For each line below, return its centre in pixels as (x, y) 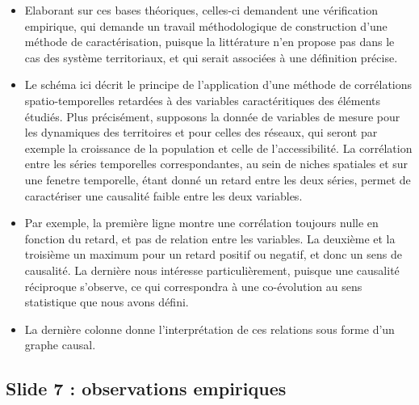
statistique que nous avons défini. (107, 302)
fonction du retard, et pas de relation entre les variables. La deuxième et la (210, 238)
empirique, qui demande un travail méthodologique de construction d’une (206, 25)
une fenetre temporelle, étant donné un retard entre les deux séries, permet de (218, 179)
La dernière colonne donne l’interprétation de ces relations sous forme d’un (209, 329)
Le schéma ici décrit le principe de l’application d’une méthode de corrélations (218, 84)
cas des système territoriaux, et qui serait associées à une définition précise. (211, 57)
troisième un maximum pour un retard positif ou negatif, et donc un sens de (213, 254)
